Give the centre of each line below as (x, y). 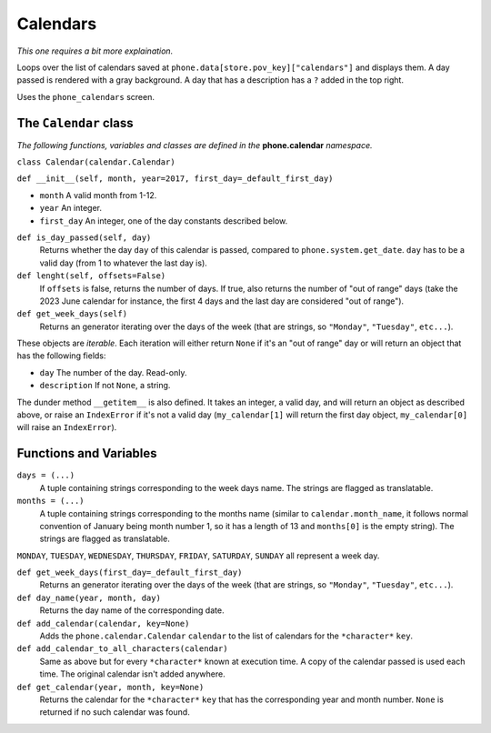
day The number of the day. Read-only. (113, 372)
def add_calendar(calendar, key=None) (103, 623)
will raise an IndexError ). (67, 427)
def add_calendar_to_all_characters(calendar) (122, 649)
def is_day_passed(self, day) (84, 237)
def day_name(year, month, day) (89, 597)
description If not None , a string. (105, 386)
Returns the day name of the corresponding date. (132, 610)
